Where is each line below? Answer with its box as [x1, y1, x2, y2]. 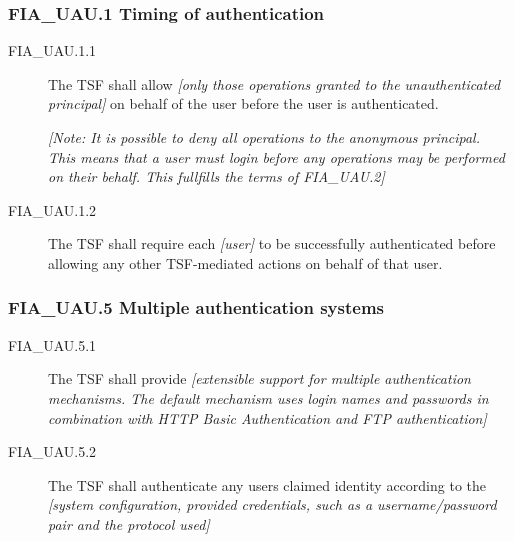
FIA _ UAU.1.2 [8, 199, 97, 220]
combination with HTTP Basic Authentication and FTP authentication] [48, 407, 487, 428]
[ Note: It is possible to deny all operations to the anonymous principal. [48, 127, 480, 147]
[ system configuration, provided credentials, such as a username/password [48, 494, 497, 515]
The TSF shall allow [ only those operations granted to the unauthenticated [48, 73, 501, 94]
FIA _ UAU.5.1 [8, 334, 97, 355]
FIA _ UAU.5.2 [8, 441, 97, 462]
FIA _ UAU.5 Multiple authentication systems [8, 295, 385, 320]
